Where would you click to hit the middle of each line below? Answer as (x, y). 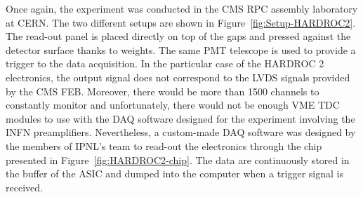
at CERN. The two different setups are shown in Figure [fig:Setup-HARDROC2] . (181, 22)
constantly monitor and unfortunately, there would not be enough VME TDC (173, 105)
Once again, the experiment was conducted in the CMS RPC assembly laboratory (182, 8)
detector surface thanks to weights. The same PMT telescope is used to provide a (181, 49)
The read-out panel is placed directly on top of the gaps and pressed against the (178, 36)
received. (24, 187)
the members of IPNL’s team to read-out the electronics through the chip (164, 145)
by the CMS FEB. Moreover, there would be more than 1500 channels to (163, 91)
